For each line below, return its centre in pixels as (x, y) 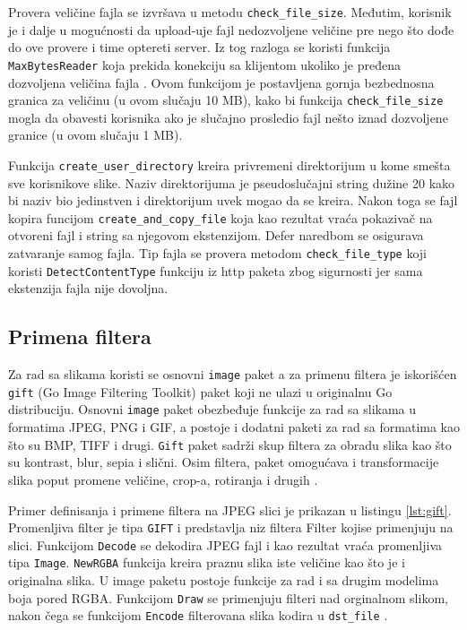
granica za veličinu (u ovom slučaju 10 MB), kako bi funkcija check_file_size (226, 100)
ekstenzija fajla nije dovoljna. (88, 288)
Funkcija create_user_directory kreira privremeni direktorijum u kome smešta (229, 164)
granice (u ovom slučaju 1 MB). (95, 135)
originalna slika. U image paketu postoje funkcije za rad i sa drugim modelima (224, 580)
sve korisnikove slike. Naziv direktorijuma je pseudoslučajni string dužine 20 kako (232, 182)
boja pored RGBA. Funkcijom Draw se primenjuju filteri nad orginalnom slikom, (228, 597)
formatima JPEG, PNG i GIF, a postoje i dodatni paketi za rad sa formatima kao (234, 427)
